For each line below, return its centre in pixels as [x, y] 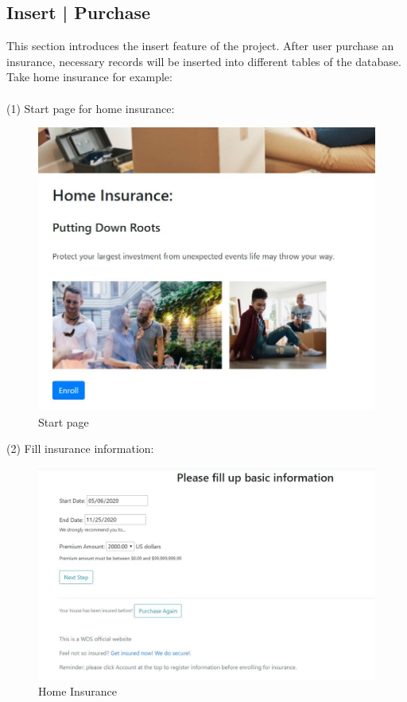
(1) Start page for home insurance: [91, 108]
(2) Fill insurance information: [80, 448]
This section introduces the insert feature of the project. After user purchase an [200, 46]
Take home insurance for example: [89, 77]
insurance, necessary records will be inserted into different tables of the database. [204, 61]
